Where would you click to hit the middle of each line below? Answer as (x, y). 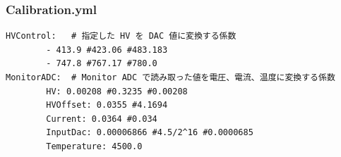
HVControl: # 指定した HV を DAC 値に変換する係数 (121, 36)
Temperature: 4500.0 (94, 146)
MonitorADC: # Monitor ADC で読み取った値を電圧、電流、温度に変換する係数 (170, 77)
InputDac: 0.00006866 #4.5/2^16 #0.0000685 (150, 133)
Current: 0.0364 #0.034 (102, 119)
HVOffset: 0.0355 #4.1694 (107, 105)
